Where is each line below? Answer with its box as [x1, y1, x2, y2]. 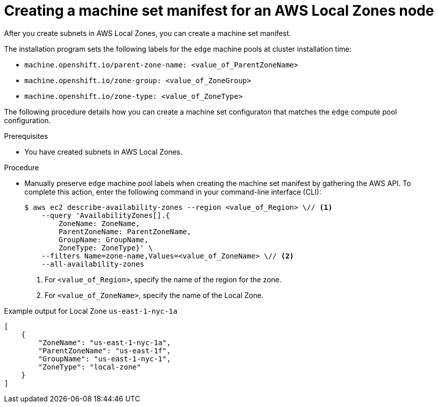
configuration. [4, 116, 51, 125]
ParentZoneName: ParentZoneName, [58, 227, 191, 236]
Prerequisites [4, 131, 48, 140]
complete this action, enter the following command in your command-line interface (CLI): [24, 187, 321, 196]
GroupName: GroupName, [58, 235, 149, 244]
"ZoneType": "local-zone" [38, 362, 141, 371]
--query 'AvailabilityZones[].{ [41, 211, 170, 219]
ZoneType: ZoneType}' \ [58, 243, 153, 252]
